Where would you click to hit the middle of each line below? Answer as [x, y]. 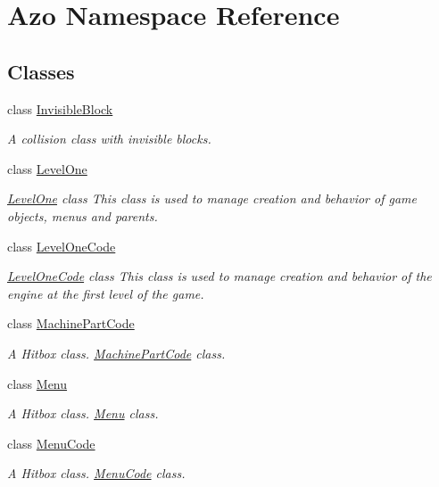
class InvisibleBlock [60, 108]
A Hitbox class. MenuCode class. [96, 473]
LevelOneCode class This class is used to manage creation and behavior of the [219, 276]
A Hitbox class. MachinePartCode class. [116, 353]
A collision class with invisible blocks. [109, 139]
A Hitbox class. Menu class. [83, 413]
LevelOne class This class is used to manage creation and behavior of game [212, 198]
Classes [41, 71]
